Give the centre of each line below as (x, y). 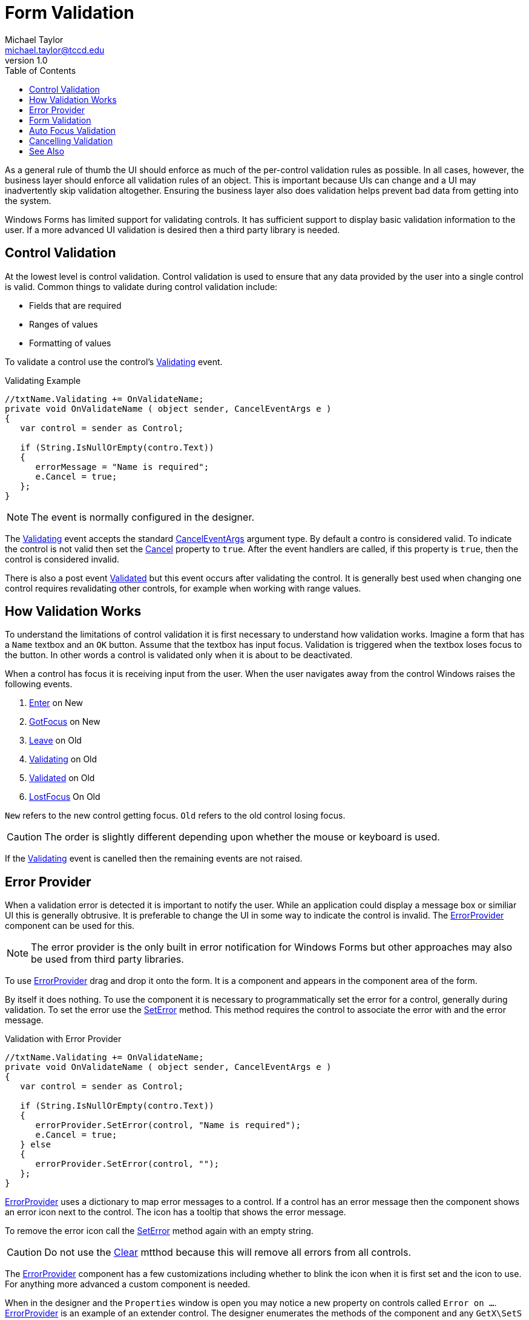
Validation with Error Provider (63, 1039)
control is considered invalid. (62, 559)
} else (35, 1145)
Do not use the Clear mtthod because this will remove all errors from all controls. (228, 1252)
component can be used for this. (70, 926)
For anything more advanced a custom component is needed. (128, 1284)
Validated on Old (62, 778)
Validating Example (43, 380)
